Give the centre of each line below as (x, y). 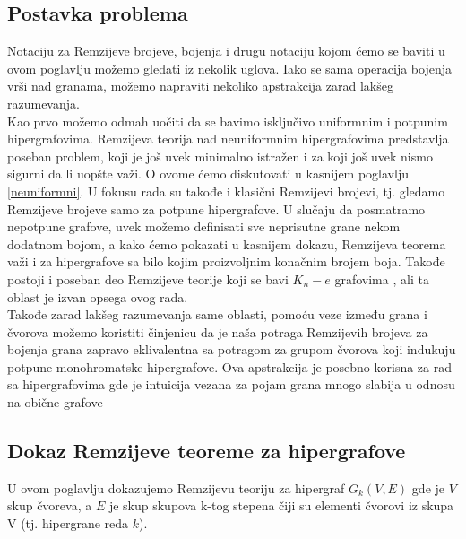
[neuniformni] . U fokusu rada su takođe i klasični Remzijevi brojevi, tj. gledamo (226, 191)
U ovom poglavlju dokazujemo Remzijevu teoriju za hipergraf (176, 487)
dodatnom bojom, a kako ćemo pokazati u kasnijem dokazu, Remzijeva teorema (227, 243)
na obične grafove (55, 402)
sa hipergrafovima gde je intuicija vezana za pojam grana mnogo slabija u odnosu (231, 384)
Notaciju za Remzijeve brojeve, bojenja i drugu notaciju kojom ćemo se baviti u (226, 51)
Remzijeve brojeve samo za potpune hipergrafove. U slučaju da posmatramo (216, 209)
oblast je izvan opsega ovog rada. (98, 296)
